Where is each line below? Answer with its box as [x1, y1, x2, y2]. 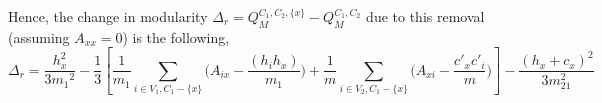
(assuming [8, 26, 70, 47]
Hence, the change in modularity [8, 6, 208, 26]
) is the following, [122, 26, 230, 47]
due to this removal [366, 6, 485, 26]
